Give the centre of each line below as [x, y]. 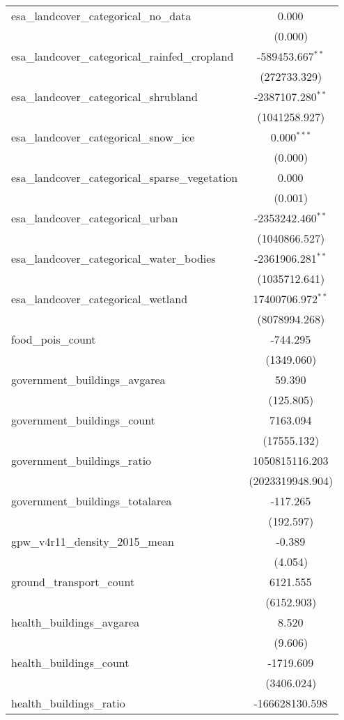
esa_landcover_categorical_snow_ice [103, 137]
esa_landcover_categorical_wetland [100, 299]
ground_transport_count [73, 582]
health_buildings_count [70, 662]
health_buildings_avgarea [76, 622]
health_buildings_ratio [68, 703]
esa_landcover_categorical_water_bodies [114, 258]
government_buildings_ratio [81, 460]
